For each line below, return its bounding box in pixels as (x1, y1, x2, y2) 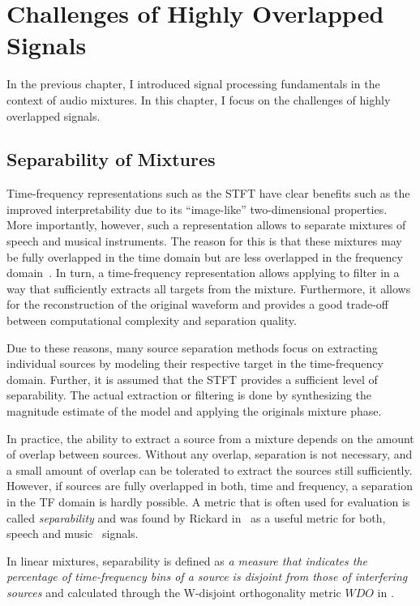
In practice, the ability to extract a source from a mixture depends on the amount (6, 429, 414, 446)
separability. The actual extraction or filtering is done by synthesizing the (6, 386, 372, 403)
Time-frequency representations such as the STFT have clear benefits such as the (6, 185, 410, 202)
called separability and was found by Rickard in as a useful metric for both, (6, 509, 386, 526)
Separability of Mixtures (6, 147, 216, 172)
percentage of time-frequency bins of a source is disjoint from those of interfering (6, 568, 408, 585)
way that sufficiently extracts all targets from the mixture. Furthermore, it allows (6, 280, 411, 297)
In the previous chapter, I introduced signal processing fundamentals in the (6, 75, 380, 92)
